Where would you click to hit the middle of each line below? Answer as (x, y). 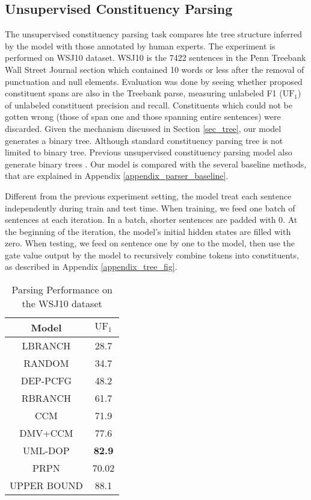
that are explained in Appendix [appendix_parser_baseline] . (117, 176)
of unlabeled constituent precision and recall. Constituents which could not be (149, 105)
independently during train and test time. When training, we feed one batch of (150, 208)
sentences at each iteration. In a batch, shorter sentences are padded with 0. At (151, 220)
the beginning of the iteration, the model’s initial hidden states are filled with (148, 231)
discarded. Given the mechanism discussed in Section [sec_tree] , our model (143, 128)
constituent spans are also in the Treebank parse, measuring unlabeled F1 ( (144, 93)
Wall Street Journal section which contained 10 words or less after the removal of (155, 69)
